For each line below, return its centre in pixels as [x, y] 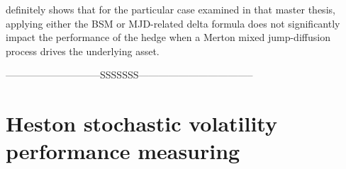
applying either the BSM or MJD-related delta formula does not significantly [173, 23]
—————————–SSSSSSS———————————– [129, 75]
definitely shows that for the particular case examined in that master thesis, [171, 9]
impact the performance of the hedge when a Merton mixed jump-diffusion [168, 37]
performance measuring [123, 151]
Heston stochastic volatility [141, 123]
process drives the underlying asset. [83, 51]
